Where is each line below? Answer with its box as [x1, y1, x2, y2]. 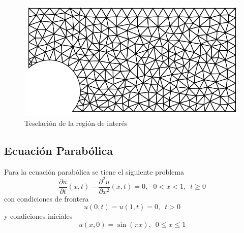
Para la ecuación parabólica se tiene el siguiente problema [4, 166, 184, 177]
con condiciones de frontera [4, 193, 89, 204]
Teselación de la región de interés [24, 117, 128, 128]
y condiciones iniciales [4, 211, 73, 221]
